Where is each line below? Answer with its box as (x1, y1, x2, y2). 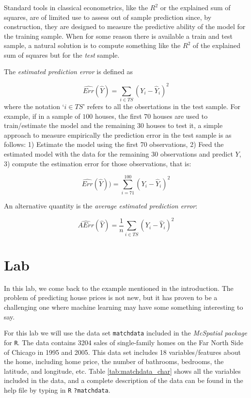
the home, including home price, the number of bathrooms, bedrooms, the (4, 356, 224, 366)
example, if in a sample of (4, 111, 80, 121)
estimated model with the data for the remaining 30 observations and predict (4, 148, 233, 159)
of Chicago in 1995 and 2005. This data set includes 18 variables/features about (4, 347, 241, 357)
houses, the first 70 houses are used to (94, 111, 208, 121)
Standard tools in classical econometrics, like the (4, 2, 148, 12)
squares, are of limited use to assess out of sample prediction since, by (4, 12, 212, 22)
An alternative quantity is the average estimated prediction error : (4, 201, 198, 211)
